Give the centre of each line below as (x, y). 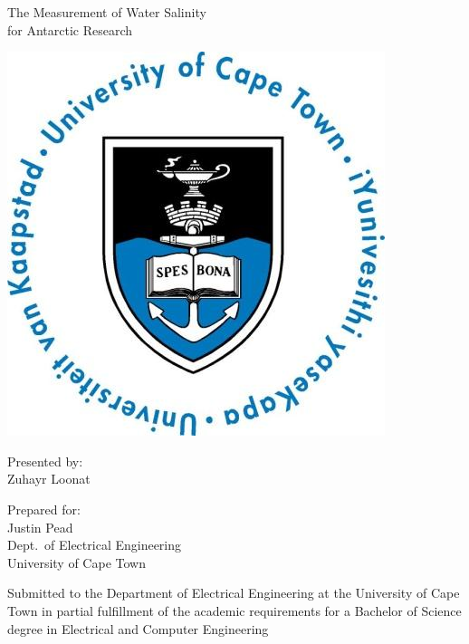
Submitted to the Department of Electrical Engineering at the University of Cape (234, 593)
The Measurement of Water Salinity (107, 12)
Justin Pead (40, 527)
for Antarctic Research (70, 29)
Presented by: (45, 461)
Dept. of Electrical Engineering (95, 545)
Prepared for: (44, 509)
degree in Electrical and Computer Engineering (138, 628)
